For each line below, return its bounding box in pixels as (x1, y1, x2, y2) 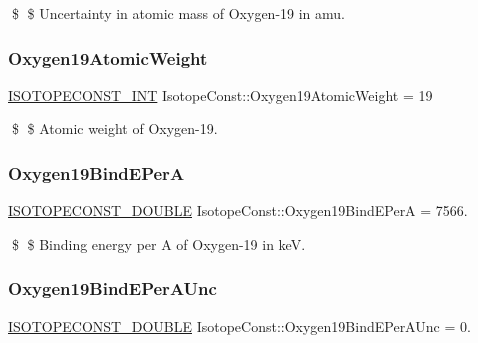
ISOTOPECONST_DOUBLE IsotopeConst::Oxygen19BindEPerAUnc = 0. (8, 315, 471, 336)
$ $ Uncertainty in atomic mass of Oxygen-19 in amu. (11, 3, 346, 23)
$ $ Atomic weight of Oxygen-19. (11, 118, 218, 139)
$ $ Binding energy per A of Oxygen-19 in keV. (11, 233, 306, 254)
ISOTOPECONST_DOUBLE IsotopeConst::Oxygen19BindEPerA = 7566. (8, 200, 468, 221)
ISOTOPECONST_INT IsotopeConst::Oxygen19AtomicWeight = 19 (8, 84, 433, 105)
